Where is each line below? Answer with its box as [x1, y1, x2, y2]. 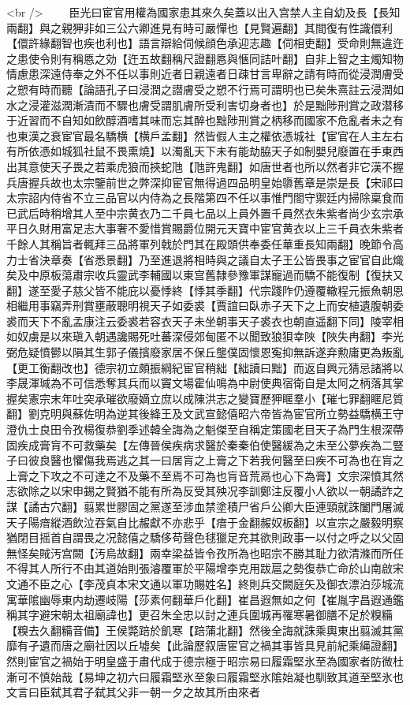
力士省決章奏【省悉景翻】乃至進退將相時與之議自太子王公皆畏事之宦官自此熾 [6, 251, 404, 267]
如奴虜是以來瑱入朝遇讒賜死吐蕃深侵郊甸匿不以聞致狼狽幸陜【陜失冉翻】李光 [6, 328, 404, 345]
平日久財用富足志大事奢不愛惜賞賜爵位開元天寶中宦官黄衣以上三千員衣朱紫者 [6, 220, 404, 237]
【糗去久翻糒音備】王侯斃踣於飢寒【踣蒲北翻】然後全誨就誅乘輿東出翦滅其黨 [6, 621, 404, 638]
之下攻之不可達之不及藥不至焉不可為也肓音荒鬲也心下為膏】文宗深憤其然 [28, 467, 404, 483]
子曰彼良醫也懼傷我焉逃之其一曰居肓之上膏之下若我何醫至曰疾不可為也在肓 [6, 452, 393, 468]
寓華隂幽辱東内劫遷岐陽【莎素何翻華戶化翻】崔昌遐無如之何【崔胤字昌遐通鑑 [6, 591, 404, 607]
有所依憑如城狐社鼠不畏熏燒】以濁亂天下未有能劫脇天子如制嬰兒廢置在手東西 [6, 143, 404, 159]
